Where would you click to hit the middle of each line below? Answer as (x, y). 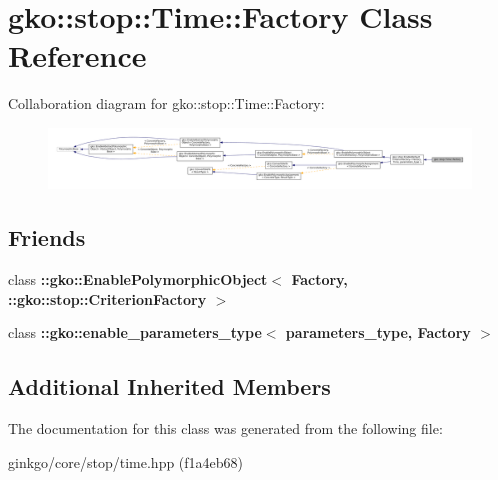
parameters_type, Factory (378, 332)
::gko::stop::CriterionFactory (107, 298)
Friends (47, 237)
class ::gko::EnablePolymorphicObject (138, 278)
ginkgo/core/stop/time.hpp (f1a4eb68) (126, 461)
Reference (77, 55)
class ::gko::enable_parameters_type (135, 332)
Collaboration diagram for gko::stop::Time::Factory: (166, 103)
